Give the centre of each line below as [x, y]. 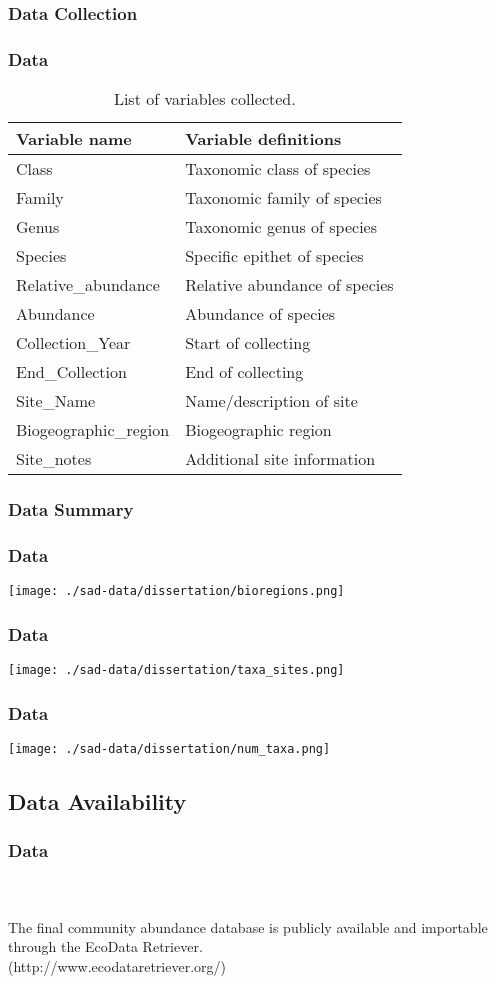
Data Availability [97, 800]
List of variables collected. [204, 99]
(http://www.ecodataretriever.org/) [117, 965]
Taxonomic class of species [278, 169]
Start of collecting [248, 343]
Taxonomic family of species [283, 198]
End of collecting [244, 372]
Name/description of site [271, 401]
